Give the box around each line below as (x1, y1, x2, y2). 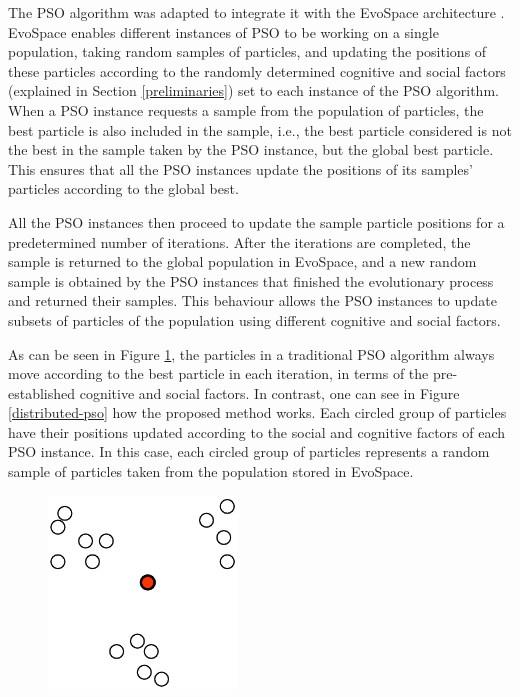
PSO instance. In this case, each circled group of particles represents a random (8, 441, 490, 462)
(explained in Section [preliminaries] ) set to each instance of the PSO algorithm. (8, 80, 499, 101)
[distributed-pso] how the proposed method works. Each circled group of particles (8, 402, 507, 423)
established (8, 382, 76, 403)
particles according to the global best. (8, 178, 239, 199)
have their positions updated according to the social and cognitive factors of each (8, 421, 506, 442)
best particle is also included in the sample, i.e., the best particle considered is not (8, 119, 512, 140)
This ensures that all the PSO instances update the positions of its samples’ (8, 158, 473, 179)
